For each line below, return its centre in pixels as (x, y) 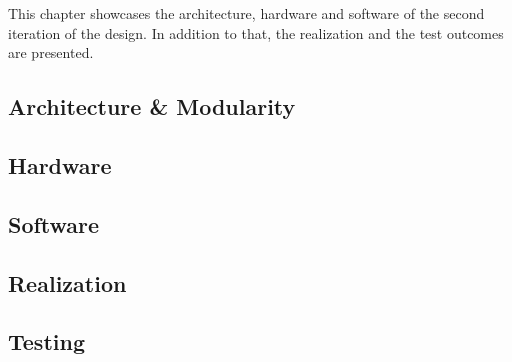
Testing (46, 341)
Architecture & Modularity (152, 106)
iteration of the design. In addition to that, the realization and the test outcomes (256, 32)
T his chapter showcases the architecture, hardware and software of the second (246, 13)
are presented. (51, 52)
